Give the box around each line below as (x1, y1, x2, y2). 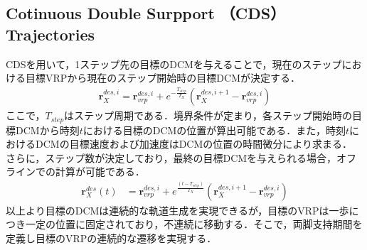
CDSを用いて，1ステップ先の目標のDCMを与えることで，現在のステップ (6, 56, 342, 71)
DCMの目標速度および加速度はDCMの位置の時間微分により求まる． (35, 136, 353, 151)
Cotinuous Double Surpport (6, 2, 215, 24)
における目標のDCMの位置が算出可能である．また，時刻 (83, 122, 346, 137)
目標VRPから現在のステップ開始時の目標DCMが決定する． (25, 70, 300, 85)
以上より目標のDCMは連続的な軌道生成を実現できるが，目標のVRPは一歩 (6, 202, 349, 217)
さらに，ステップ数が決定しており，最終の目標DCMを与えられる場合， (6, 150, 337, 165)
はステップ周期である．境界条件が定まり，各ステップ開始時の (64, 108, 352, 123)
